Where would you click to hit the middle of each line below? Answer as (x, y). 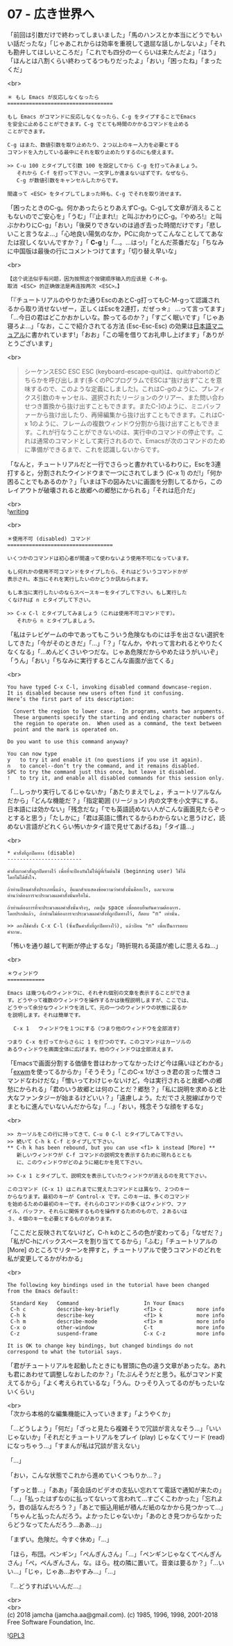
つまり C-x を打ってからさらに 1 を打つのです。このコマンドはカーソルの (100, 1042)
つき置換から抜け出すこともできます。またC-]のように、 (111, 406)
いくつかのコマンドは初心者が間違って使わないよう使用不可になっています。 (100, 558)
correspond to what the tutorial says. (65, 1352)
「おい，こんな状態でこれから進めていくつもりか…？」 (86, 1475)
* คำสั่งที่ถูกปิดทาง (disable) (41, 853)
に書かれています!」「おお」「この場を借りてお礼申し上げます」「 (115, 334)
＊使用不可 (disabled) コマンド (49, 539)
